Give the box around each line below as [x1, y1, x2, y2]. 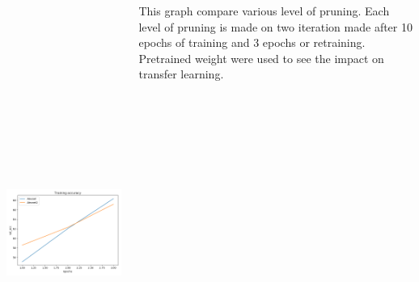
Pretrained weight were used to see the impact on [138, 49, 384, 66]
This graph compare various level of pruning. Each [138, 2, 390, 19]
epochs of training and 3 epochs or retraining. [138, 34, 366, 51]
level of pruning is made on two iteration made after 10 [138, 18, 413, 35]
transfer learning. [138, 65, 224, 82]
